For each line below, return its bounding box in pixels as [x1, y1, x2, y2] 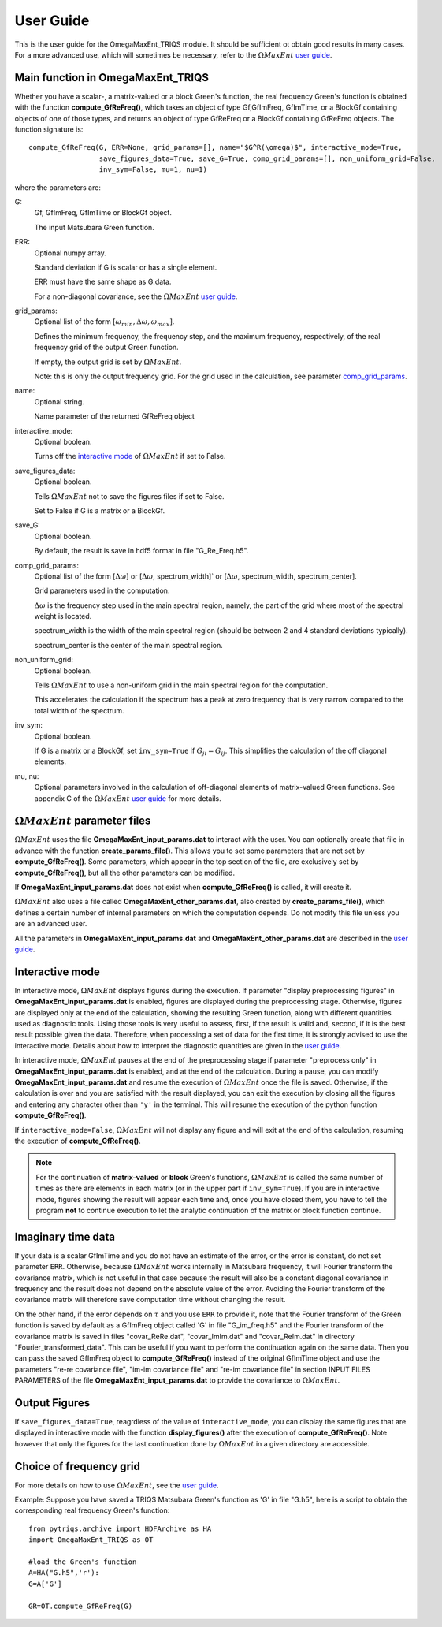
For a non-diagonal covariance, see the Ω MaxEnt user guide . [34, 292, 238, 301]
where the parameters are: [14, 182, 102, 192]
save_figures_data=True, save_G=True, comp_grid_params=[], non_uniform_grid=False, [98, 154, 436, 163]
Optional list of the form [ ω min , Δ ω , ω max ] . [34, 317, 175, 329]
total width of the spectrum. [34, 706, 125, 715]
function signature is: [14, 125, 84, 134]
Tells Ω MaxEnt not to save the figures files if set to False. [34, 491, 225, 501]
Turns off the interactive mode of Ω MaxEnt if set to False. [34, 452, 226, 461]
